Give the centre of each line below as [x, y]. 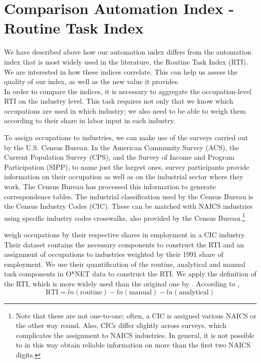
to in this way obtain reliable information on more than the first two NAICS [133, 345]
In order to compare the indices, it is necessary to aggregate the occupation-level [128, 91]
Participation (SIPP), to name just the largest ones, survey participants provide [127, 166]
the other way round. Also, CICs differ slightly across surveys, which [121, 325]
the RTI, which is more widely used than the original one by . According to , [122, 284]
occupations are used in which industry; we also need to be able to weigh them [125, 110]
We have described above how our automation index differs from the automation [128, 52]
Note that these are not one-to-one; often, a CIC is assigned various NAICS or [136, 315]
